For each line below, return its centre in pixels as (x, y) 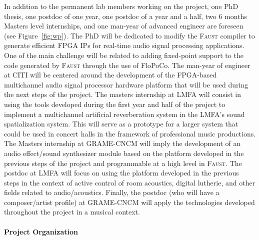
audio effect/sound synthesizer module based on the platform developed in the (124, 153)
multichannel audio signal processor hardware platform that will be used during (126, 84)
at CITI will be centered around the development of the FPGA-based (110, 75)
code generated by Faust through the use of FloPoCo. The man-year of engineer (127, 65)
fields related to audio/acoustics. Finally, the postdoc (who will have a (112, 192)
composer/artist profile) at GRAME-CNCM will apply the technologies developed (129, 202)
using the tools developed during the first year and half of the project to (115, 104)
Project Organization (41, 231)
